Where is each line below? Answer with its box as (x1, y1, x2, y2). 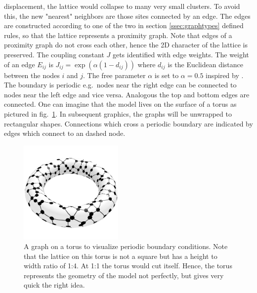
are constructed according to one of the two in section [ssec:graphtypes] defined (4, 20, 244, 31)
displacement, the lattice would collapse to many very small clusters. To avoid (4, 1, 240, 11)
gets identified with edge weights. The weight (112, 49, 249, 59)
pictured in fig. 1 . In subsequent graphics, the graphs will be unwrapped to (4, 108, 232, 119)
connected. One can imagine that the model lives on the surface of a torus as (4, 99, 237, 109)
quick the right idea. (24, 280, 85, 290)
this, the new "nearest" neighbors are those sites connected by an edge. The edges (4, 10, 251, 21)
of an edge (4, 59, 35, 69)
